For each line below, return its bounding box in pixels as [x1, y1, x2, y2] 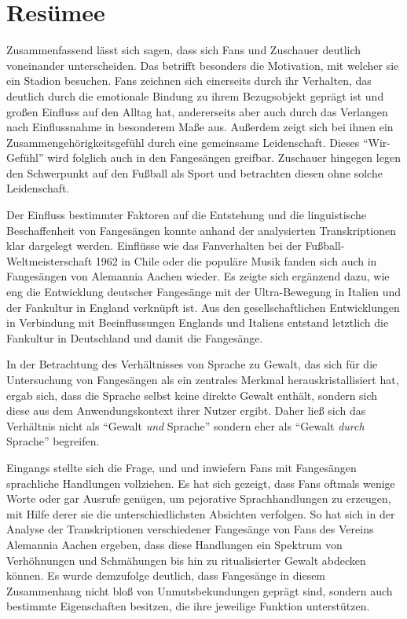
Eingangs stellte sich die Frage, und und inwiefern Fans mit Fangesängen [6, 459, 357, 475]
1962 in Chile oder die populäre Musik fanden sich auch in [95, 252, 377, 269]
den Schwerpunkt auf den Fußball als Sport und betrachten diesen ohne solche [6, 164, 383, 181]
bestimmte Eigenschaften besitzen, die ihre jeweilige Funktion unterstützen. [6, 598, 370, 614]
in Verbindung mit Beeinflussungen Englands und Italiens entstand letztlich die [6, 314, 389, 331]
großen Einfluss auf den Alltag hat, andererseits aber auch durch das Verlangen [6, 103, 388, 119]
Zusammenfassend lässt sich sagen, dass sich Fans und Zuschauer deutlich [6, 42, 361, 58]
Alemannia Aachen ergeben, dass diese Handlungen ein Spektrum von [6, 536, 343, 552]
